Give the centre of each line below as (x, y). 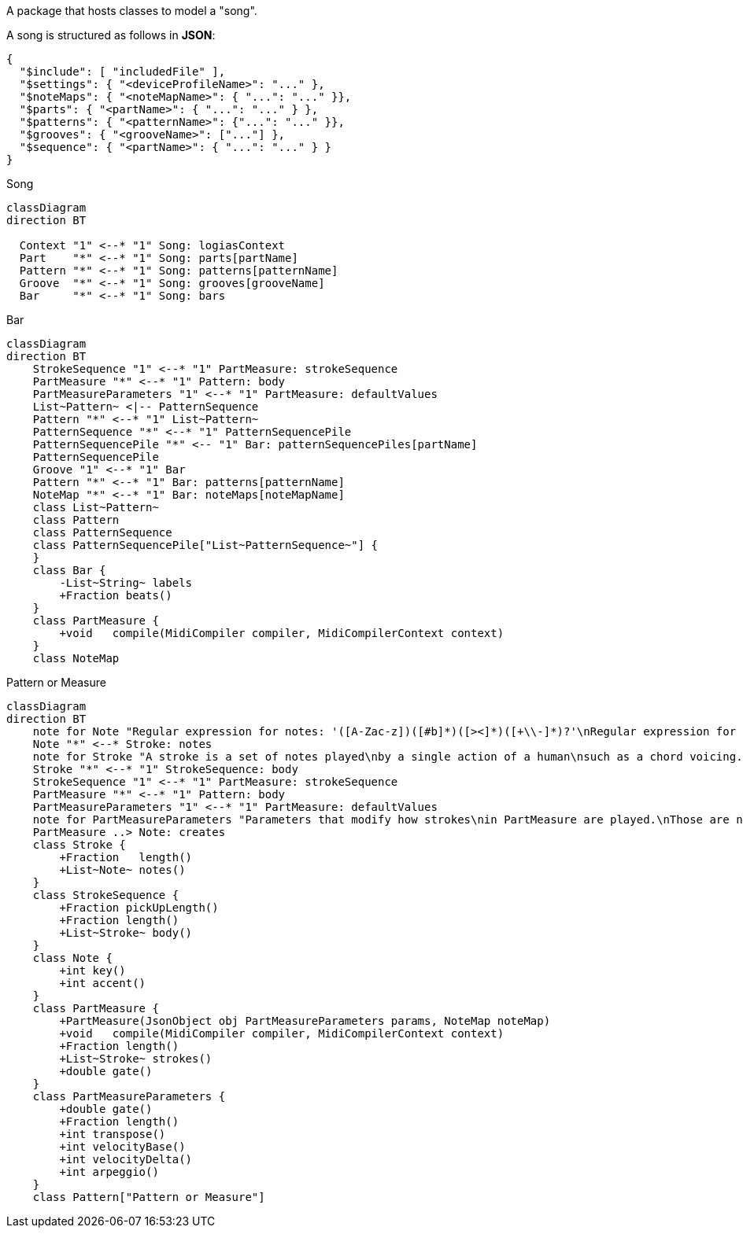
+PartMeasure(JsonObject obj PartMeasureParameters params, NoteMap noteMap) (305, 1021)
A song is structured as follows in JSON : (111, 35)
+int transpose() (113, 1134)
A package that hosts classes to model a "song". (132, 11)
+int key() (92, 971)
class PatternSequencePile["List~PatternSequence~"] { (205, 545)
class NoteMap (76, 658)
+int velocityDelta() (126, 1159)
